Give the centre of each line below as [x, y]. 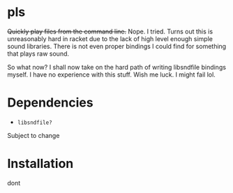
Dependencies [50, 103]
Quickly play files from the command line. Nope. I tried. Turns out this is [110, 31]
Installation [40, 164]
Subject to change [33, 135]
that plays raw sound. [38, 54]
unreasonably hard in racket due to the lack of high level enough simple [110, 38]
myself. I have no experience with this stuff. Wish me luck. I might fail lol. [112, 75]
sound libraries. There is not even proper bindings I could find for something [117, 46]
